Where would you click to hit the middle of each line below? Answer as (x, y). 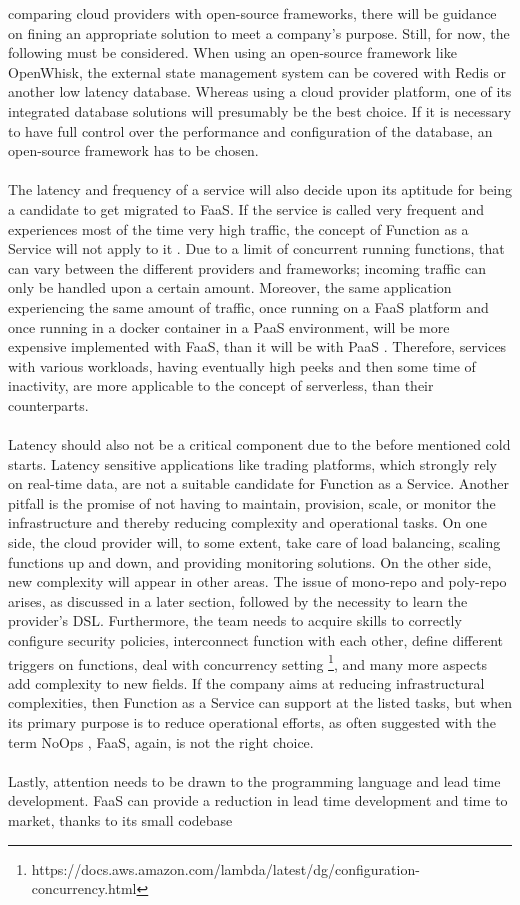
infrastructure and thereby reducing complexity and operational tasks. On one (247, 522)
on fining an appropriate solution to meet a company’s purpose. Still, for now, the (259, 32)
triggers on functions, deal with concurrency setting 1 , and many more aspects (247, 662)
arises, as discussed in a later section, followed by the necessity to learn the (238, 600)
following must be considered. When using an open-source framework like (232, 52)
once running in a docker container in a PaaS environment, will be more (229, 326)
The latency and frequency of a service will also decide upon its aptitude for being (260, 189)
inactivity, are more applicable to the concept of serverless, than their (221, 385)
